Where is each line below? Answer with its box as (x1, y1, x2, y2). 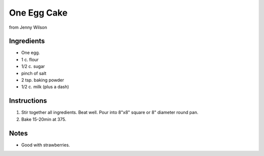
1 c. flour (21, 57, 39, 62)
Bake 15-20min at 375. (21, 116, 66, 122)
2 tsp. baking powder (21, 77, 65, 83)
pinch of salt (21, 70, 46, 76)
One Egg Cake (9, 7, 68, 18)
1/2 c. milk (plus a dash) (21, 84, 69, 90)
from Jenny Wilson (9, 24, 47, 30)
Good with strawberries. (21, 142, 70, 148)
